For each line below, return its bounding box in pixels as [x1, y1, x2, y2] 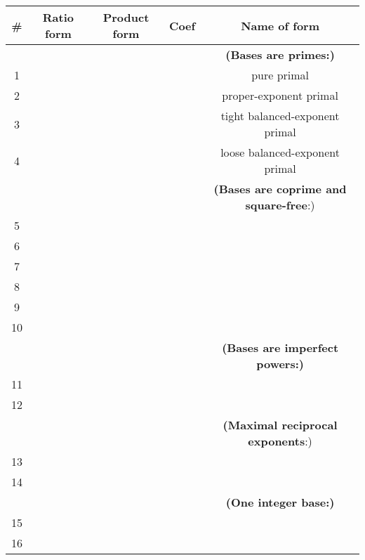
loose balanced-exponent [220, 144, 340, 160]
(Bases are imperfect [222, 339, 339, 356]
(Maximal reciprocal [223, 417, 338, 433]
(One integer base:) [225, 494, 335, 510]
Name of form [241, 17, 320, 34]
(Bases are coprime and [213, 181, 347, 197]
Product [102, 9, 150, 25]
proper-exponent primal [222, 87, 338, 103]
